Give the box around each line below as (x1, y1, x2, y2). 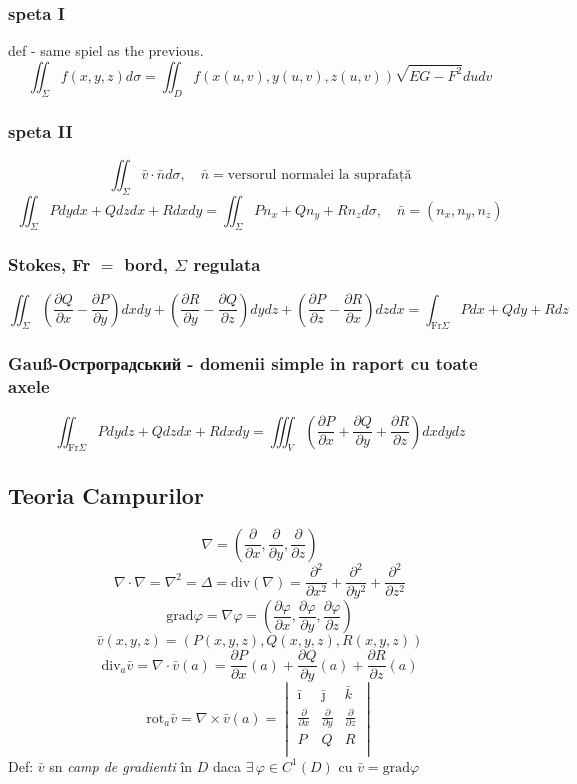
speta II (8, 118, 73, 143)
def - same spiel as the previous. (8, 40, 204, 61)
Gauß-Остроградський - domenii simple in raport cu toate (8, 351, 478, 376)
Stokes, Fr (8, 252, 91, 277)
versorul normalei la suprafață (227, 167, 412, 182)
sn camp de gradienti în (49, 755, 193, 776)
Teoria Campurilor (8, 479, 204, 510)
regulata (193, 252, 261, 277)
